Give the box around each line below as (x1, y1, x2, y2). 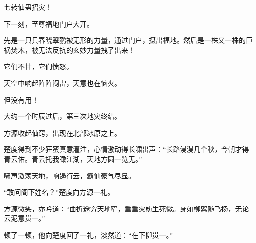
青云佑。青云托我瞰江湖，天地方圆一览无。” (4, 153, 142, 164)
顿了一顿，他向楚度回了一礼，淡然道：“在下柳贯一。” (4, 229, 173, 240)
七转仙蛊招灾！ (4, 2, 52, 12)
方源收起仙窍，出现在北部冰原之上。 (4, 127, 121, 138)
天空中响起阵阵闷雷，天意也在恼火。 (4, 77, 121, 88)
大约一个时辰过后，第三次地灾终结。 (4, 111, 121, 121)
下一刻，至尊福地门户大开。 (4, 18, 94, 29)
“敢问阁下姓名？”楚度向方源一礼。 (4, 187, 114, 197)
